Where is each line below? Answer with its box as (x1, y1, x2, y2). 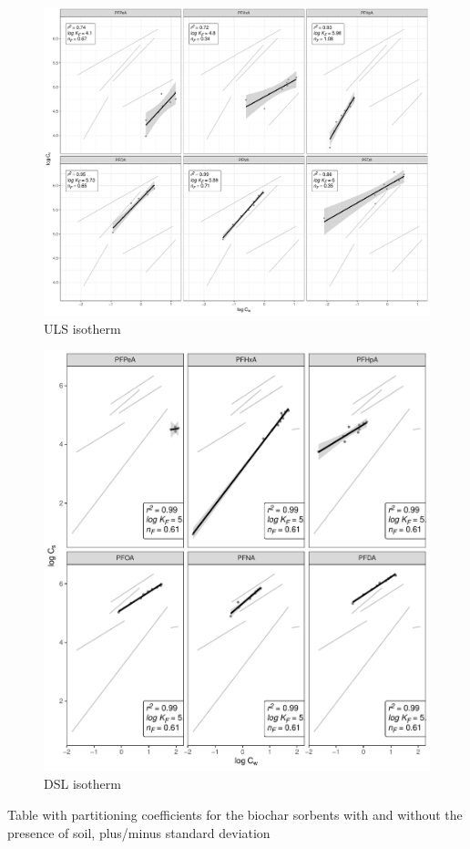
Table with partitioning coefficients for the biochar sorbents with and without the (7, 805, 463, 824)
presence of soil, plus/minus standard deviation (7, 823, 271, 842)
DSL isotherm (44, 774, 121, 793)
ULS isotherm (44, 318, 121, 337)
